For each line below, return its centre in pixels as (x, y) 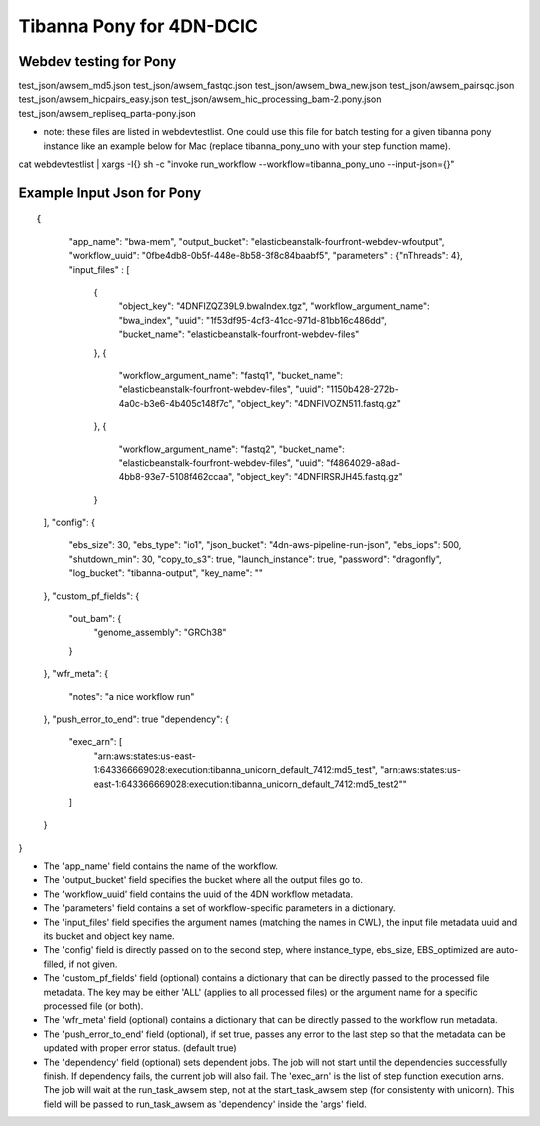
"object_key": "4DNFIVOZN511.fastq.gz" (319, 403)
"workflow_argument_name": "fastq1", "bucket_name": (231, 375)
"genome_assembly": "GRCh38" (160, 632)
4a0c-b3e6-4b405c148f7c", (176, 403)
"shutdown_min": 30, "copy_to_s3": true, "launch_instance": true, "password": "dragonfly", (255, 559)
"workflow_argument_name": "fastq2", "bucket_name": (231, 449)
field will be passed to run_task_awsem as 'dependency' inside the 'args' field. (205, 1104)
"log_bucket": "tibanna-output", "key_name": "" (166, 573)
